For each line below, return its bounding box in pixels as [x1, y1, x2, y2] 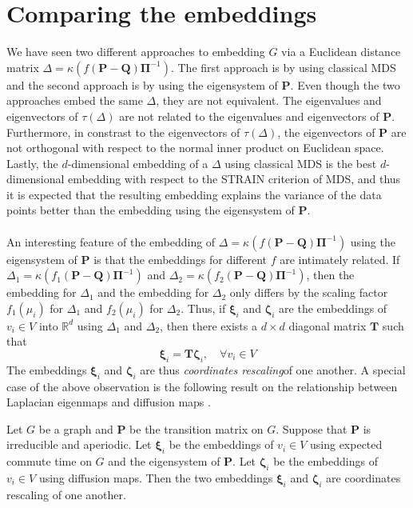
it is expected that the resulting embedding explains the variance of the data [6, 186, 382, 202]
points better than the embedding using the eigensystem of [6, 202, 295, 218]
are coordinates [326, 470, 401, 486]
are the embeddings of [279, 299, 387, 316]
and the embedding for [97, 284, 209, 301]
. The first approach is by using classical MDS [170, 58, 396, 75]
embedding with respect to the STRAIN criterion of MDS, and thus [68, 170, 401, 187]
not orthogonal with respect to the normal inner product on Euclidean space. [6, 139, 384, 156]
